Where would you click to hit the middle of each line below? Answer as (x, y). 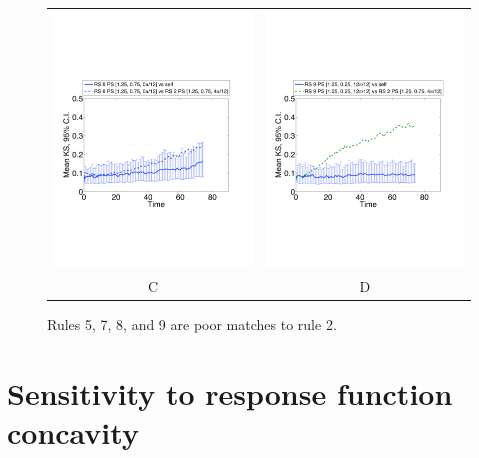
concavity (73, 432)
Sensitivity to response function (230, 392)
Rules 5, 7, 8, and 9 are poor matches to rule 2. (192, 324)
